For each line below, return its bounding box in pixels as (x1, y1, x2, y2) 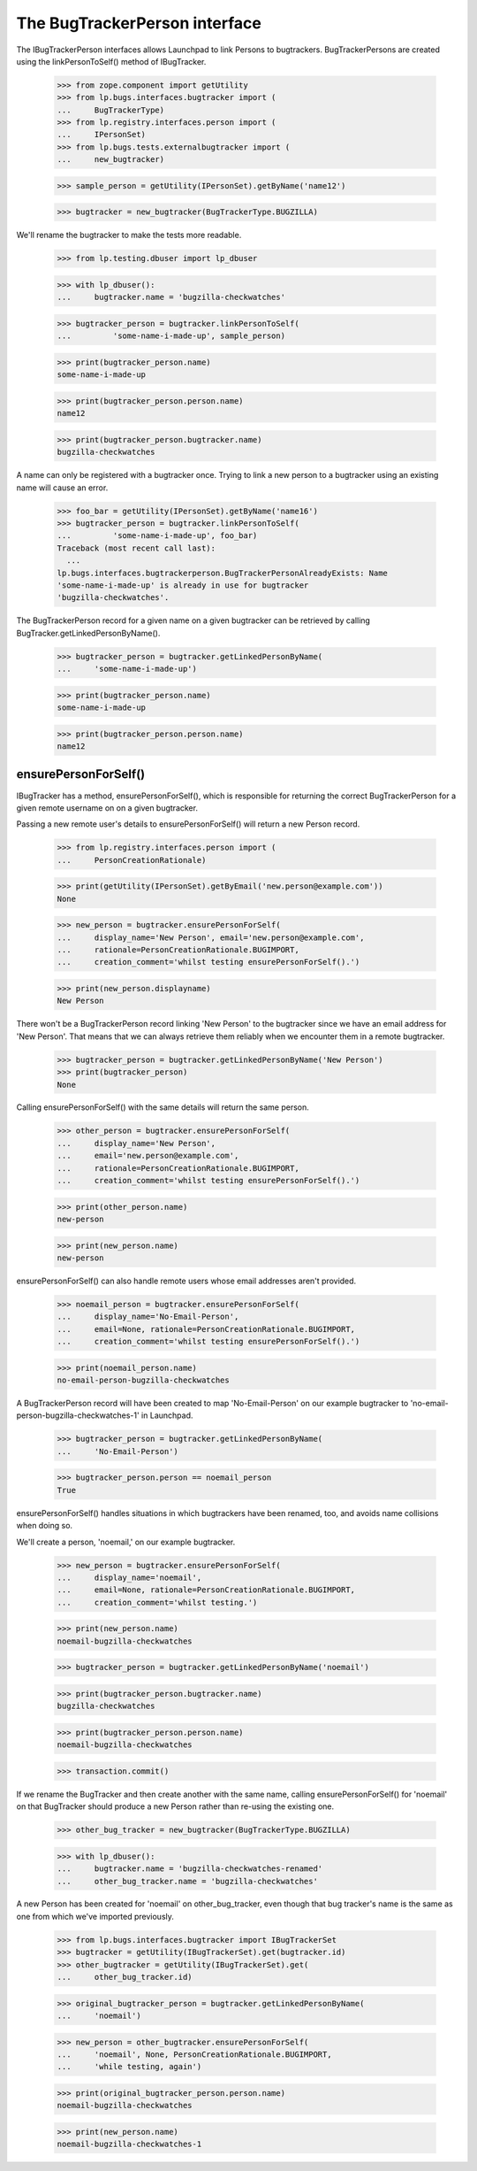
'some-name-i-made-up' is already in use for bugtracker (57, 580, 309, 590)
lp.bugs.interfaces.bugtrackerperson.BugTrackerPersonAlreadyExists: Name (57, 567, 389, 578)
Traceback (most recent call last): (57, 543, 216, 553)
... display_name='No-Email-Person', (57, 1312, 239, 1322)
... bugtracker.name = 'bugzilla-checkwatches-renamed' (57, 1864, 323, 1874)
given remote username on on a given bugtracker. (16, 802, 199, 813)
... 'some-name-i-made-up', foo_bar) (57, 531, 258, 541)
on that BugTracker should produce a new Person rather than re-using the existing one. (16, 1801, 335, 1812)
